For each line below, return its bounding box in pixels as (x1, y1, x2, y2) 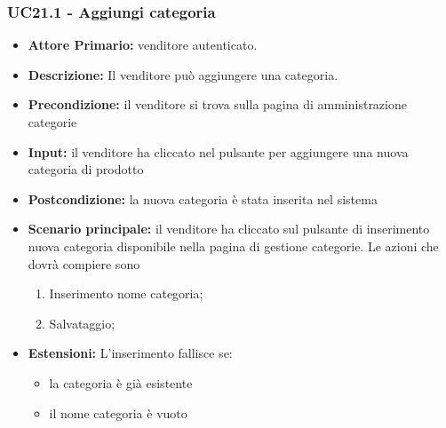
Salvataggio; (49, 313, 115, 332)
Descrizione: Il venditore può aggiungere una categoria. (28, 65, 338, 83)
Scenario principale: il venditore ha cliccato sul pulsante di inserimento (28, 219, 430, 238)
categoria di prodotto (28, 160, 144, 178)
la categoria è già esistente (49, 373, 193, 392)
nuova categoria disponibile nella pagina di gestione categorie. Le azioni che (28, 236, 439, 255)
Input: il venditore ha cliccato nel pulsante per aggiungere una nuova (28, 142, 409, 161)
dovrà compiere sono (28, 254, 140, 273)
